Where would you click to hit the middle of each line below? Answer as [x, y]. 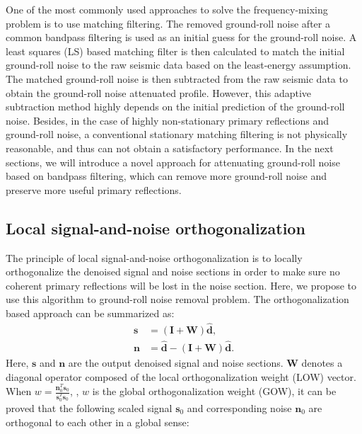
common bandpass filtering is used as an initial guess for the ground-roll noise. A [181, 37]
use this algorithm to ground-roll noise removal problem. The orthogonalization [177, 299]
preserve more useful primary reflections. [94, 189]
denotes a [322, 362]
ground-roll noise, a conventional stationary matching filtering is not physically [177, 134]
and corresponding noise [239, 407]
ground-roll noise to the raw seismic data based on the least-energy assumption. [179, 65]
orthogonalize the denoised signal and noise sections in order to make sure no [173, 272]
